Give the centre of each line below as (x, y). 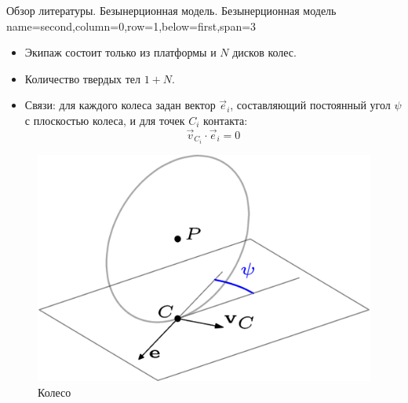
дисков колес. (264, 52)
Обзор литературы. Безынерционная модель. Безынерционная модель (171, 10)
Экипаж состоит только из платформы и (120, 52)
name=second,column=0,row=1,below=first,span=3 (131, 26)
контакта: (226, 120)
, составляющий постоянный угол (310, 105)
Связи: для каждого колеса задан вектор (120, 105)
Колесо (55, 392)
